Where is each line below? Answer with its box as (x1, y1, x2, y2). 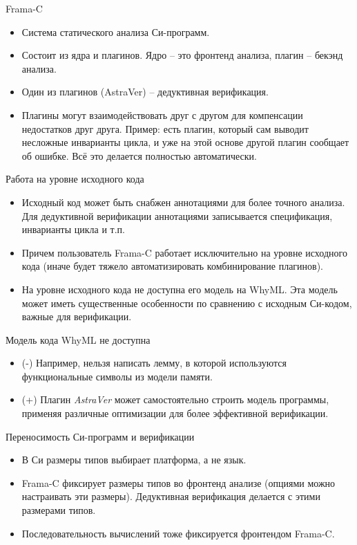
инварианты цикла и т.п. (21, 222, 126, 237)
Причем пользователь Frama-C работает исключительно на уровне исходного (21, 245, 347, 259)
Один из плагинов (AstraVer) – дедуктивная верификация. (21, 84, 269, 99)
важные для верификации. (21, 309, 132, 324)
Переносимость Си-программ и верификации (6, 429, 195, 443)
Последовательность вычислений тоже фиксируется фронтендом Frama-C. (21, 526, 335, 540)
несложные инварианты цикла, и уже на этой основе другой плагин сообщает (21, 135, 349, 149)
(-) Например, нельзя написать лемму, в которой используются (21, 355, 287, 370)
